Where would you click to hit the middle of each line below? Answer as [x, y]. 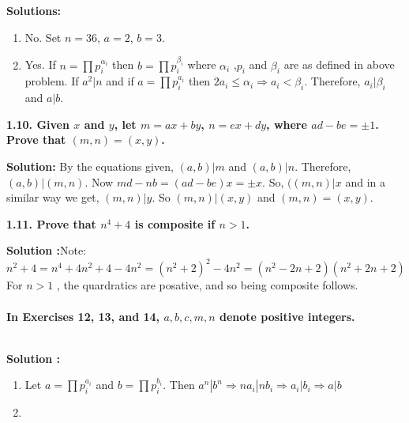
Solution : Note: [47, 250]
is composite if [175, 223]
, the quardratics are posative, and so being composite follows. [207, 285]
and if [120, 81]
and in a [365, 181]
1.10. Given [38, 124]
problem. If [52, 81]
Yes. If [40, 64]
